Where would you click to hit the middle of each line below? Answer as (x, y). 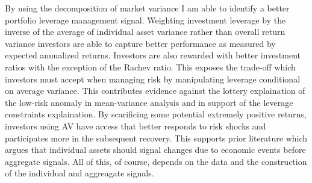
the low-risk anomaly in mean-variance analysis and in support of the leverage (149, 102)
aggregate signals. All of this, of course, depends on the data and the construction (156, 161)
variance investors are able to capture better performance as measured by (140, 43)
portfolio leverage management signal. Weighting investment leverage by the (145, 20)
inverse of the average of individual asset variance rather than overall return (145, 32)
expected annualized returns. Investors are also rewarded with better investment (153, 55)
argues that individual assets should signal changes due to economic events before (155, 150)
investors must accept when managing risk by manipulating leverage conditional (153, 79)
